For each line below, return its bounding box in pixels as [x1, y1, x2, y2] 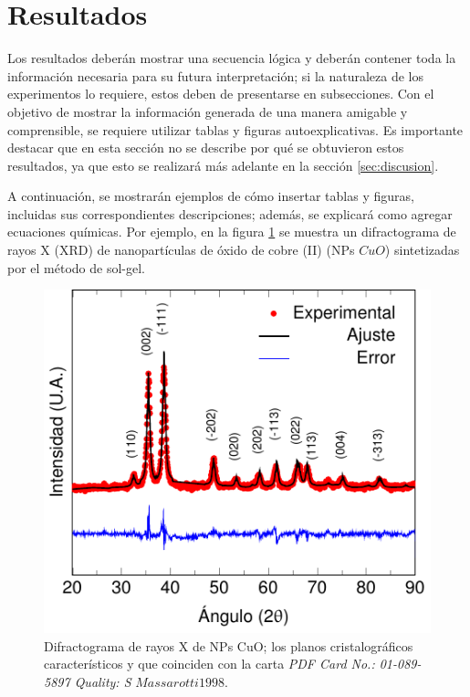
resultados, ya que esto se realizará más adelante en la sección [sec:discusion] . [7, 155, 439, 174]
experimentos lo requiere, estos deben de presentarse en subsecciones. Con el [7, 84, 434, 103]
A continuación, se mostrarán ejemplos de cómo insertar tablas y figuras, [7, 186, 414, 206]
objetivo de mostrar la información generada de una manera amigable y [7, 101, 408, 121]
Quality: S [74, 671, 131, 691]
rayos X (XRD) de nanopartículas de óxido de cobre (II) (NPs [7, 240, 355, 259]
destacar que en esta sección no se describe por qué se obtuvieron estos [7, 138, 404, 157]
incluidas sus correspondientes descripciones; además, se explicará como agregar [7, 204, 453, 223]
